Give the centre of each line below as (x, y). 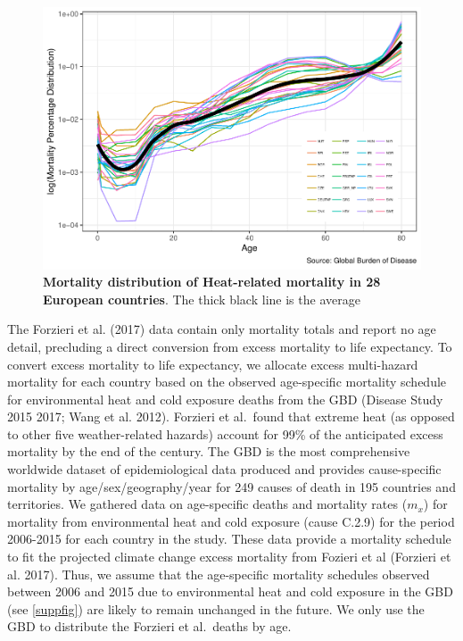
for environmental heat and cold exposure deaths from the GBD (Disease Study (225, 399)
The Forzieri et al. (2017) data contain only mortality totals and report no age (222, 329)
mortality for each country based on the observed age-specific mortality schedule (227, 382)
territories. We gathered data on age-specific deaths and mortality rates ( (207, 504)
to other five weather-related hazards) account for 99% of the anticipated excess (225, 433)
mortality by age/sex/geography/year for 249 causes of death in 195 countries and (231, 486)
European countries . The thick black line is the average (202, 299)
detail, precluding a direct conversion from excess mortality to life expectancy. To (230, 346)
